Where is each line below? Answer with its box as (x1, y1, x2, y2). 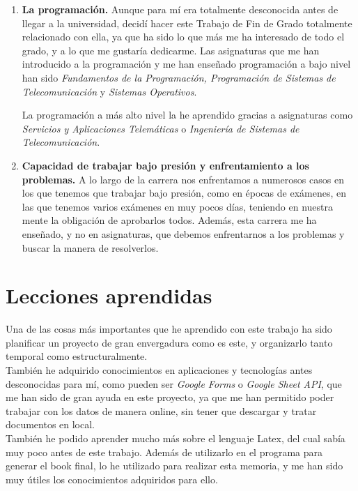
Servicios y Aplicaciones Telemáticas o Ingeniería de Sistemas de (22, 121, 299, 135)
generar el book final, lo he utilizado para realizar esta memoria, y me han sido (6, 458, 343, 473)
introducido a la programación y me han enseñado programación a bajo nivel (22, 56, 351, 71)
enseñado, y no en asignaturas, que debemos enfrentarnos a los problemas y (22, 226, 345, 241)
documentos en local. (6, 417, 95, 432)
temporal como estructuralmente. (6, 349, 148, 363)
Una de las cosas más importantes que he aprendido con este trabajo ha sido (6, 322, 332, 336)
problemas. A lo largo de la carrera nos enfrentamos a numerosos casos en (22, 172, 344, 186)
